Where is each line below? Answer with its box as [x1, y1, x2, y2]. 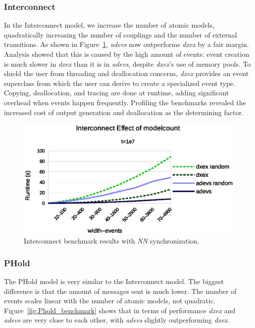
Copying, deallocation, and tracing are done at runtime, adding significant [4, 87, 229, 98]
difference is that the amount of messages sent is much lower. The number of [4, 286, 237, 296]
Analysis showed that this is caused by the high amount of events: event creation [4, 49, 250, 59]
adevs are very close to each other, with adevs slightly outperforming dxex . [4, 315, 230, 325]
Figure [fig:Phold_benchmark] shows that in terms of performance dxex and [4, 305, 236, 315]
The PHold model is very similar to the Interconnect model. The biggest [4, 276, 224, 286]
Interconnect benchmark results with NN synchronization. [24, 236, 200, 246]
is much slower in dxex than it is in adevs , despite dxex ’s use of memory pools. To [4, 58, 251, 69]
